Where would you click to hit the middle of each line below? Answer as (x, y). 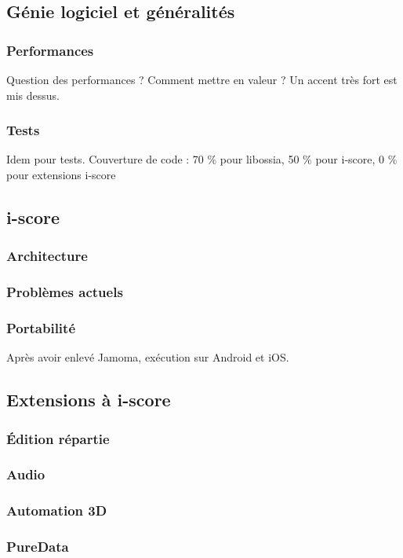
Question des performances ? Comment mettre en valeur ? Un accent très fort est (202, 79)
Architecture (47, 256)
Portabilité (41, 327)
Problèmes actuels (65, 292)
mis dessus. (33, 95)
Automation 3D (57, 510)
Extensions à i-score (89, 400)
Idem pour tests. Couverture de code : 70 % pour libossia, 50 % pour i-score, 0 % (202, 159)
